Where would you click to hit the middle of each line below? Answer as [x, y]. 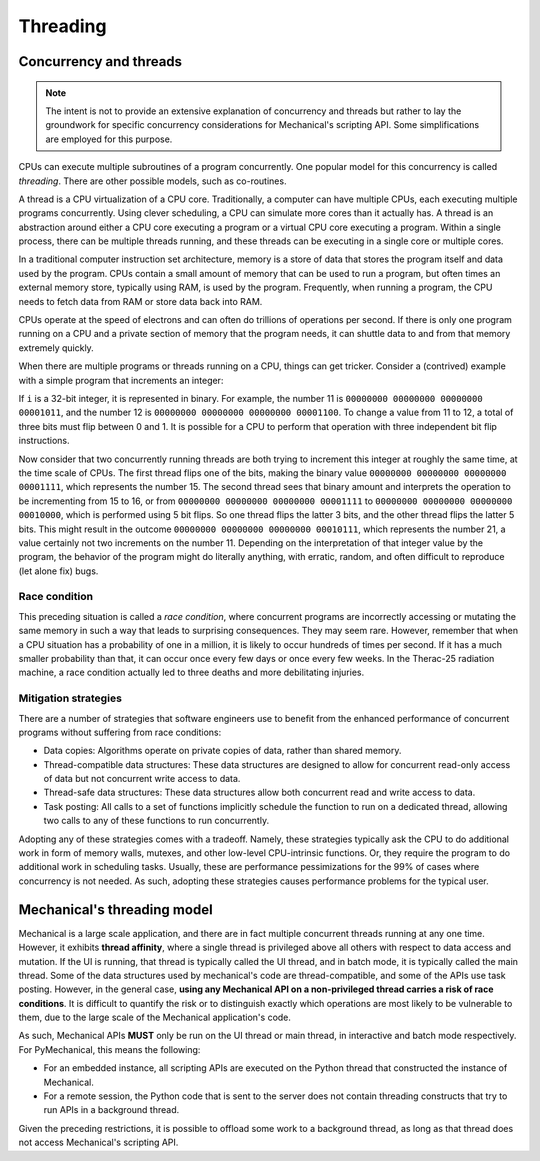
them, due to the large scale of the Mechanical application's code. [155, 1017]
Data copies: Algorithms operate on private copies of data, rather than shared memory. [222, 751]
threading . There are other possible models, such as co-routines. [152, 181]
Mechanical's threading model [116, 909]
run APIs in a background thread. [111, 1110]
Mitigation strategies [70, 698]
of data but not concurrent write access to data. [142, 779]
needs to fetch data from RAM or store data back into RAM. [140, 301]
